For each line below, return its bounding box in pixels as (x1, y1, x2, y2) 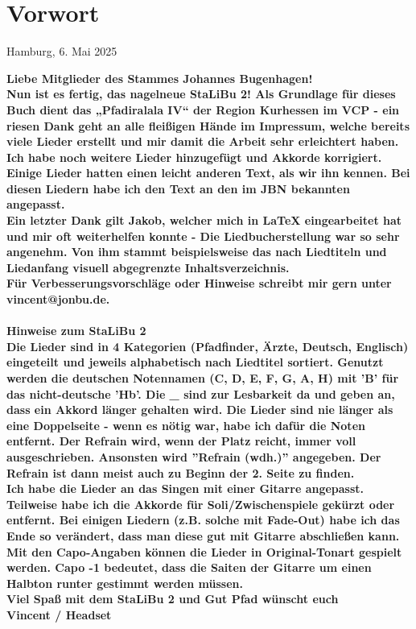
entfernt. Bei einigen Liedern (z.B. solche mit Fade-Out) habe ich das (6, 511, 400, 528)
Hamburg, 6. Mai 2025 (6, 43, 117, 60)
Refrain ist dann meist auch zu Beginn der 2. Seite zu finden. (6, 464, 355, 481)
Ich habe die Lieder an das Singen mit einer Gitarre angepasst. (6, 480, 365, 497)
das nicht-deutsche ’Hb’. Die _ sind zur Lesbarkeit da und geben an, (6, 385, 395, 402)
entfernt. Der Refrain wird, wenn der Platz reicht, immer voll (6, 432, 356, 449)
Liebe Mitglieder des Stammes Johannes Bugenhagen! (6, 69, 313, 86)
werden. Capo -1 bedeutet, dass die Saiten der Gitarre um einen (6, 559, 372, 576)
